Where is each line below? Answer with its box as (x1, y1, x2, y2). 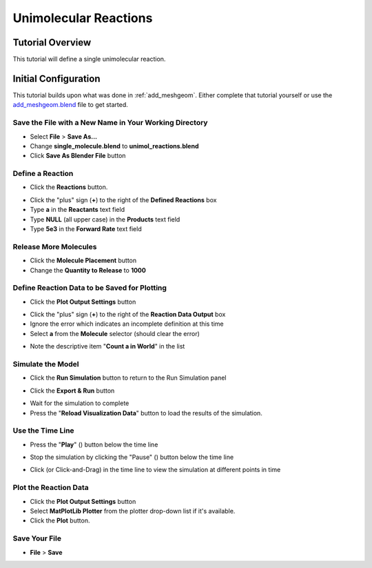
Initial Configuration (12, 72, 101, 84)
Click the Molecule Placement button (30, 256, 137, 265)
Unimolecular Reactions (12, 10, 153, 26)
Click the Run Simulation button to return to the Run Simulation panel (30, 373, 227, 382)
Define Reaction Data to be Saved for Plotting (12, 283, 167, 293)
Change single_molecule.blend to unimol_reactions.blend (30, 141, 199, 150)
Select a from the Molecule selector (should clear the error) (30, 329, 200, 337)
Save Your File (12, 533, 62, 543)
